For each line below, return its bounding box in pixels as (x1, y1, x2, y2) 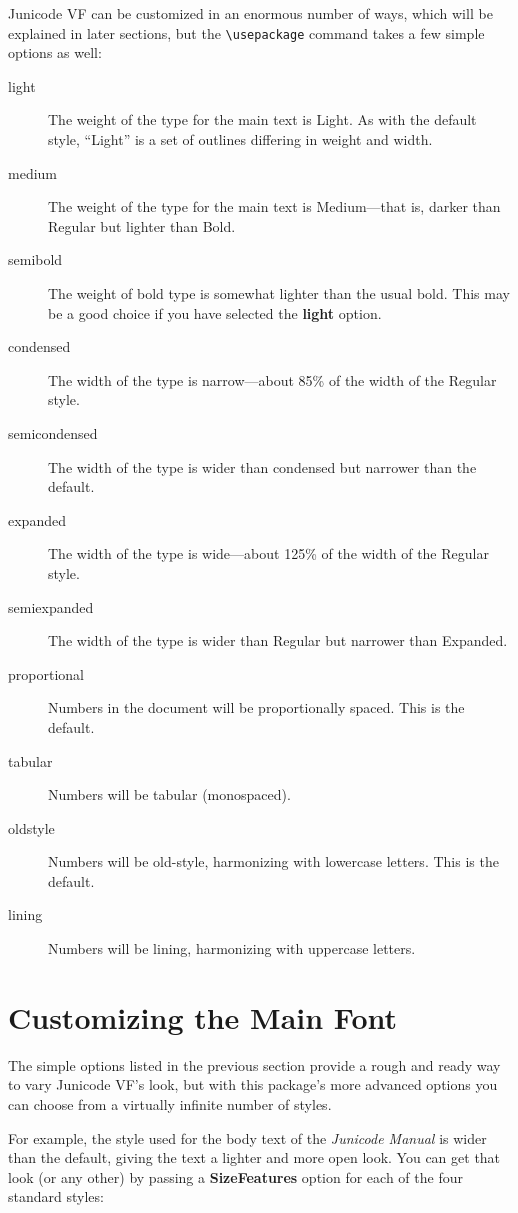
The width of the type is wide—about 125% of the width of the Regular (48, 543, 489, 564)
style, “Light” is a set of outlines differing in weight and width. (48, 129, 433, 150)
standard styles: (8, 1186, 104, 1207)
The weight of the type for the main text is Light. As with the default (48, 109, 477, 130)
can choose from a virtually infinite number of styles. (8, 1093, 332, 1114)
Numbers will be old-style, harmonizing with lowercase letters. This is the (48, 851, 499, 872)
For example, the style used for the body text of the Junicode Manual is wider (8, 1127, 487, 1148)
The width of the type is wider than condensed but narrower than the (48, 456, 477, 477)
